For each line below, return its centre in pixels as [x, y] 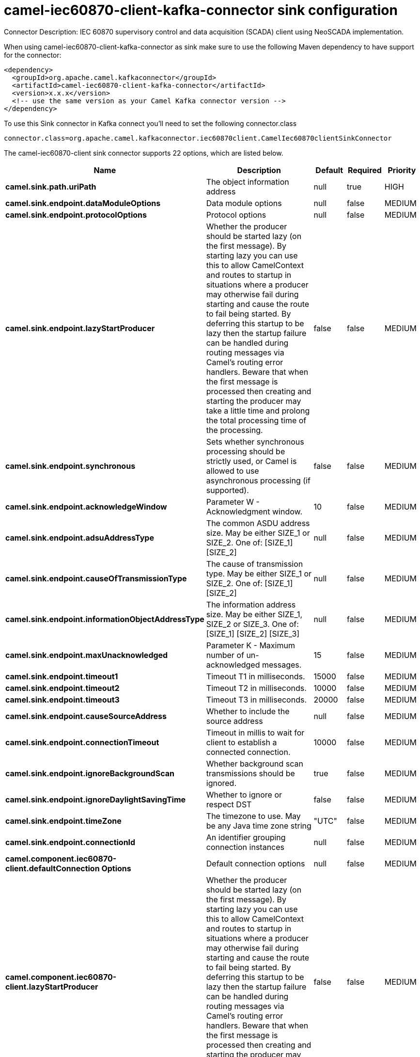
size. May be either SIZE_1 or [258, 533]
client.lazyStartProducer [52, 986]
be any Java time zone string [259, 825]
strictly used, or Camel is [251, 461]
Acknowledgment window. [254, 511]
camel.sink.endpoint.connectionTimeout [82, 742]
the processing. [234, 430]
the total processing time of [256, 420]
